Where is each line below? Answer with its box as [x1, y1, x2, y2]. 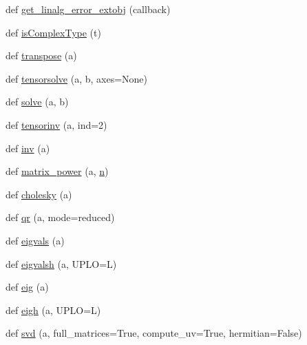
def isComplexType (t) [6, 25, 101, 39]
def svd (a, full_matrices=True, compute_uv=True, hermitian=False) [6, 326, 302, 340]
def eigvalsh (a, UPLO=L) [6, 256, 117, 271]
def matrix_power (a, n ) [6, 164, 109, 178]
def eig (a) [6, 280, 49, 294]
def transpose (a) [6, 48, 77, 63]
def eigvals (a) [6, 233, 65, 247]
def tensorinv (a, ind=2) [6, 117, 107, 132]
